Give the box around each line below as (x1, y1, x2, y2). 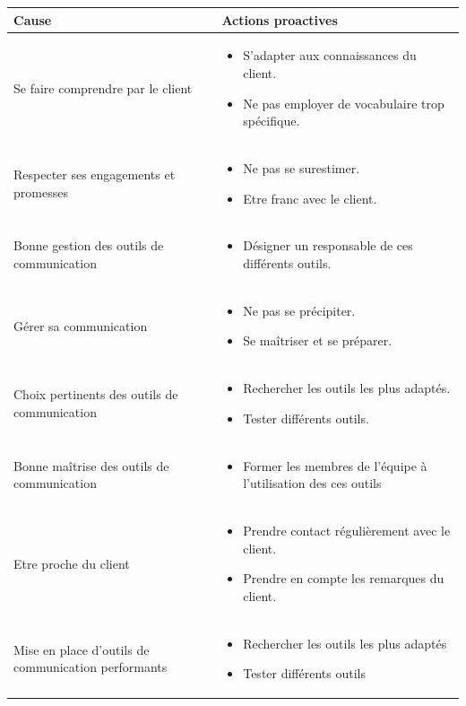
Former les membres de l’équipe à (243, 456, 427, 475)
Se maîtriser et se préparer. (243, 331, 393, 350)
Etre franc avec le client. (243, 188, 377, 207)
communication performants (13, 658, 168, 676)
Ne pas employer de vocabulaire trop (243, 93, 444, 112)
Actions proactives (221, 10, 338, 29)
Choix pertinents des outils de (13, 385, 178, 404)
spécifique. (243, 111, 300, 130)
